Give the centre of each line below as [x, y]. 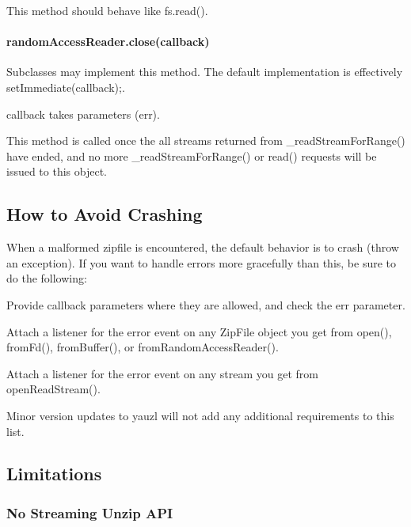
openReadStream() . [53, 389]
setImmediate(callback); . [66, 87]
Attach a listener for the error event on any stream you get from [162, 373]
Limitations [54, 474]
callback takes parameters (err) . [83, 114]
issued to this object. [57, 171]
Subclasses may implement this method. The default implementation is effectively [205, 72]
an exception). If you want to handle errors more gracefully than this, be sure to [202, 262]
